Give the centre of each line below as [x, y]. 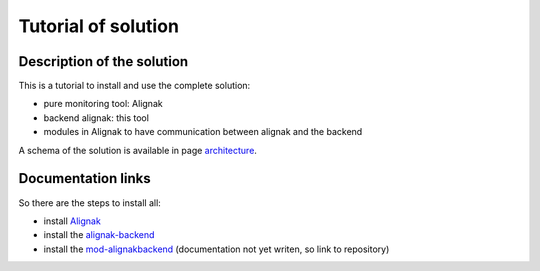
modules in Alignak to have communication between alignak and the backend [203, 132]
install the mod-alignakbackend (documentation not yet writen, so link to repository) [216, 249]
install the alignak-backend [99, 235]
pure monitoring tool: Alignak [103, 104]
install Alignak [72, 221]
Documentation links [84, 178]
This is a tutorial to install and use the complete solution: [134, 86]
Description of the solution [103, 61]
